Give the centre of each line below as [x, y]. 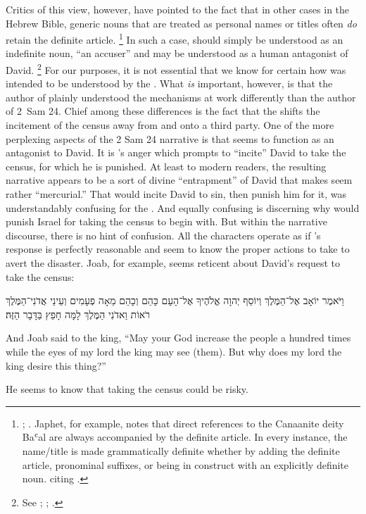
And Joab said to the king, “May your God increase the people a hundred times [178, 338]
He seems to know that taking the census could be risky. [127, 389]
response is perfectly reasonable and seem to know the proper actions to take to [178, 249]
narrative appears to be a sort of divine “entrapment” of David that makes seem [179, 180]
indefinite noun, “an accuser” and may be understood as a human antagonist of [177, 53]
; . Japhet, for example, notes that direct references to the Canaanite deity [183, 423]
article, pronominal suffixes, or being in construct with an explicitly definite [185, 464]
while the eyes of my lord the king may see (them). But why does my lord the [174, 351]
